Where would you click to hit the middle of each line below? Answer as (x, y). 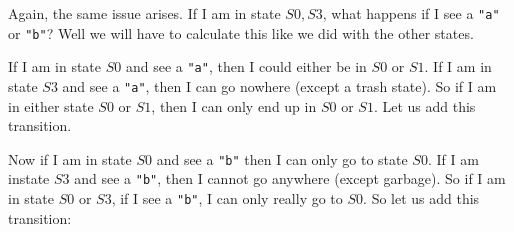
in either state (51, 105)
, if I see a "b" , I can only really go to (227, 198)
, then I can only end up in (234, 105)
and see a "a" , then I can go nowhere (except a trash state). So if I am (279, 85)
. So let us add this (421, 198)
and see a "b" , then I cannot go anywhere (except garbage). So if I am (290, 178)
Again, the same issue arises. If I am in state (144, 13)
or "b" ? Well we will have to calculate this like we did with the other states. (241, 32)
